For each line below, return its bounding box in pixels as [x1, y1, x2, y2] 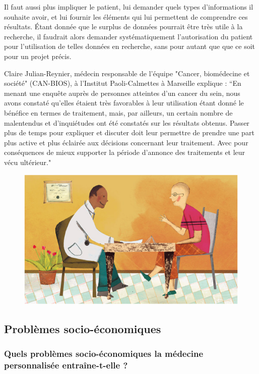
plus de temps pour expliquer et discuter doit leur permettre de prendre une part [4, 127, 254, 138]
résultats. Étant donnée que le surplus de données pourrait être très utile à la [4, 21, 243, 32]
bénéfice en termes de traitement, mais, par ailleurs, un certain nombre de [4, 107, 233, 118]
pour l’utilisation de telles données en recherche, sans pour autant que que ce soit [4, 41, 255, 51]
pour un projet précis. [4, 50, 72, 61]
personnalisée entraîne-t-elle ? [4, 358, 128, 371]
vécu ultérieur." [4, 156, 51, 167]
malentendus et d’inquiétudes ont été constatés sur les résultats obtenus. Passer [4, 117, 249, 128]
